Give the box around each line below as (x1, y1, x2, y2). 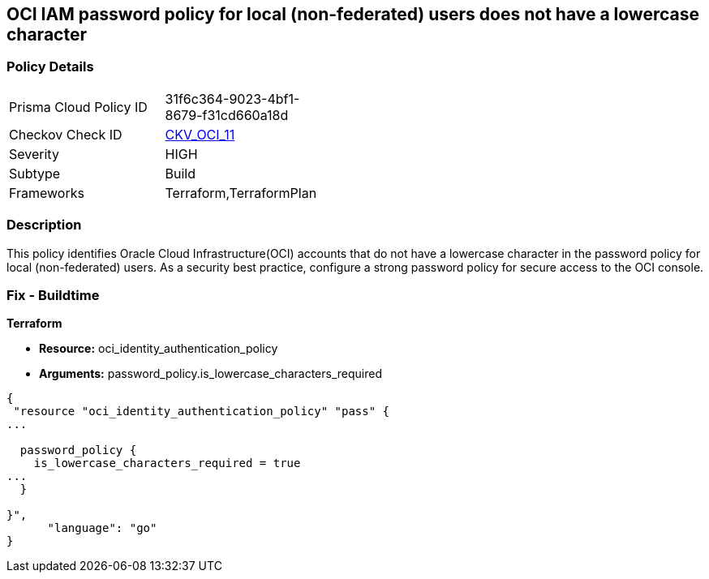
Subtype (9, 165, 61, 182)
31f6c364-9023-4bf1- (165, 90, 300, 107)
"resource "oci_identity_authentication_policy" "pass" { (13, 405, 390, 418)
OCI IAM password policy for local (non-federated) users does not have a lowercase (6, 4, 699, 24)
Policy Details (6, 58, 94, 75)
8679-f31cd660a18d (165, 106, 289, 123)
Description (6, 217, 82, 234)
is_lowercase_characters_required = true (33, 457, 301, 470)
